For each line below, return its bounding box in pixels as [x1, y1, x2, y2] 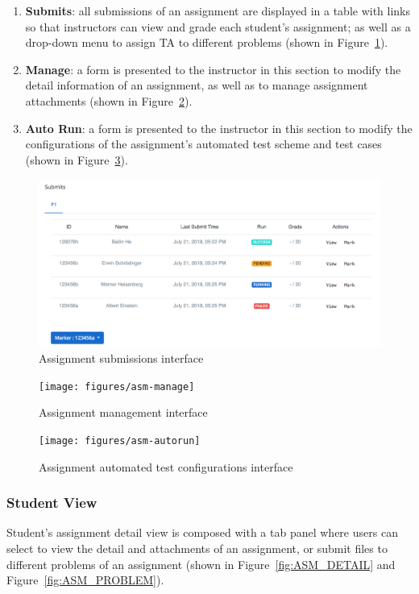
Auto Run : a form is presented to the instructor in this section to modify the [25, 119, 413, 136]
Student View [6, 492, 97, 513]
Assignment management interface [39, 404, 208, 421]
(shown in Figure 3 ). [25, 151, 128, 168]
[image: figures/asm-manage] [39, 380, 195, 393]
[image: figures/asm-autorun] [39, 434, 201, 447]
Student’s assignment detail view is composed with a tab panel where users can [6, 524, 398, 541]
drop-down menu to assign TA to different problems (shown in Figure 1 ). [25, 34, 388, 51]
